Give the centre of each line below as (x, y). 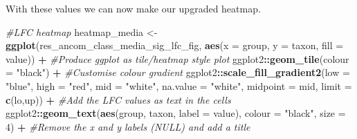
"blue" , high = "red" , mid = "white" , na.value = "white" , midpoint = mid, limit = (179, 85)
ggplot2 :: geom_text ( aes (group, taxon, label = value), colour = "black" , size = (176, 113)
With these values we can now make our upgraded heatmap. (133, 8)
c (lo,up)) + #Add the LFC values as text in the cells (118, 99)
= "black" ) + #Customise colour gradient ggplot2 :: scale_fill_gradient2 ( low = (178, 72)
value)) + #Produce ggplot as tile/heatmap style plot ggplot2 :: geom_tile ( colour (177, 58)
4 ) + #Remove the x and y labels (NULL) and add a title (128, 126)
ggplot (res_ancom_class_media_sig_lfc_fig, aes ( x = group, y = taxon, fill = (175, 45)
